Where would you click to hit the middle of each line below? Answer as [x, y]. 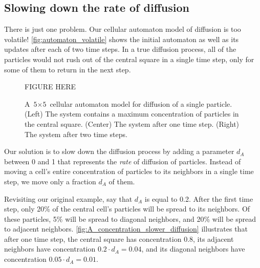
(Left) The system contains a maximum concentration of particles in [132, 114]
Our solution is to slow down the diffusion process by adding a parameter [119, 151]
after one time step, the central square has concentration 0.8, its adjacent [119, 238]
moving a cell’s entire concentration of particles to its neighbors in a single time [129, 171]
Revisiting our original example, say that [68, 198]
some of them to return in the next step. [68, 69]
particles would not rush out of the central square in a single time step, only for [129, 59]
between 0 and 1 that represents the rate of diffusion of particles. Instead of [123, 161]
